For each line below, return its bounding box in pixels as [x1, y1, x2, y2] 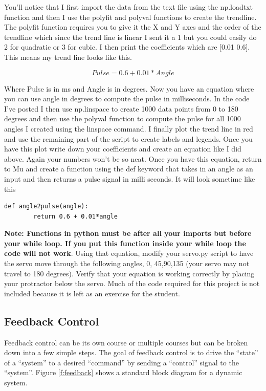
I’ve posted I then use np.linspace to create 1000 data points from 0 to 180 [4, 103, 238, 114]
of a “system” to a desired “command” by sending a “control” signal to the [4, 357, 239, 367]
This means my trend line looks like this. [4, 51, 132, 62]
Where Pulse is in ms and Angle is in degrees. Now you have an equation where [4, 83, 254, 94]
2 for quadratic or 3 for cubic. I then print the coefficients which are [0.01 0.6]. [4, 41, 250, 52]
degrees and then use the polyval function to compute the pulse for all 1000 [4, 113, 241, 124]
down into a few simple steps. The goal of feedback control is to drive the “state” [4, 347, 258, 358]
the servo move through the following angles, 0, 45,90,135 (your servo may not [4, 258, 250, 269]
